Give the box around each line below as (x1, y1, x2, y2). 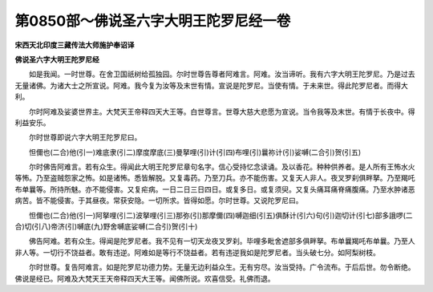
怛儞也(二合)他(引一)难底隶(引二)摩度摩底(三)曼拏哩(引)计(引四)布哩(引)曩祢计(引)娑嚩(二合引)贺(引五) (28, 147, 362, 156)
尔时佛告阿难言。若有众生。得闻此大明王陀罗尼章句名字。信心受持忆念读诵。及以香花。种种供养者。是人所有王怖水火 (28, 162, 415, 172)
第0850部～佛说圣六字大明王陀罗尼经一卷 (14, 12, 291, 30)
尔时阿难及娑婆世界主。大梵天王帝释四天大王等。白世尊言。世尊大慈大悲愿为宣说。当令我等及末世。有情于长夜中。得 (28, 107, 415, 116)
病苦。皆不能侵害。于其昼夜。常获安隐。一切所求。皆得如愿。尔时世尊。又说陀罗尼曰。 (14, 196, 303, 205)
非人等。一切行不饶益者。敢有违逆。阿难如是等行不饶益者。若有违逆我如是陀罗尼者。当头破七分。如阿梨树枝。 (14, 247, 380, 257)
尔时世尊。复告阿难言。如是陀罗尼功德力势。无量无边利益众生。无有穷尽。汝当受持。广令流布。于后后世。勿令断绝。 (28, 262, 415, 272)
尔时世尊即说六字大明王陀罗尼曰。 (28, 132, 142, 142)
